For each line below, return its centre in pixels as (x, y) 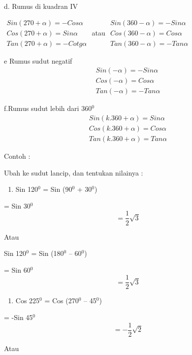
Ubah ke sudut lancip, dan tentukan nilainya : (74, 172)
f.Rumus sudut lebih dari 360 (48, 108)
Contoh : (17, 156)
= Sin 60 (17, 269)
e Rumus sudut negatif (38, 60)
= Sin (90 (58, 189)
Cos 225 (28, 301)
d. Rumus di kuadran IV (41, 6)
